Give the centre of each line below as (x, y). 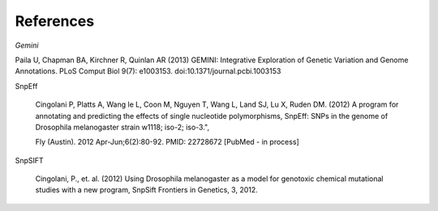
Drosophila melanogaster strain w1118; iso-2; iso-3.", (122, 127)
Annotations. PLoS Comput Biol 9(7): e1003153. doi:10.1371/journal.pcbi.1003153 (148, 71)
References (55, 21)
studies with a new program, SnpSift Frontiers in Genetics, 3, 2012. (147, 190)
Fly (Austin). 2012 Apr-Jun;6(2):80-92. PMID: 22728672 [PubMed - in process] (167, 142)
